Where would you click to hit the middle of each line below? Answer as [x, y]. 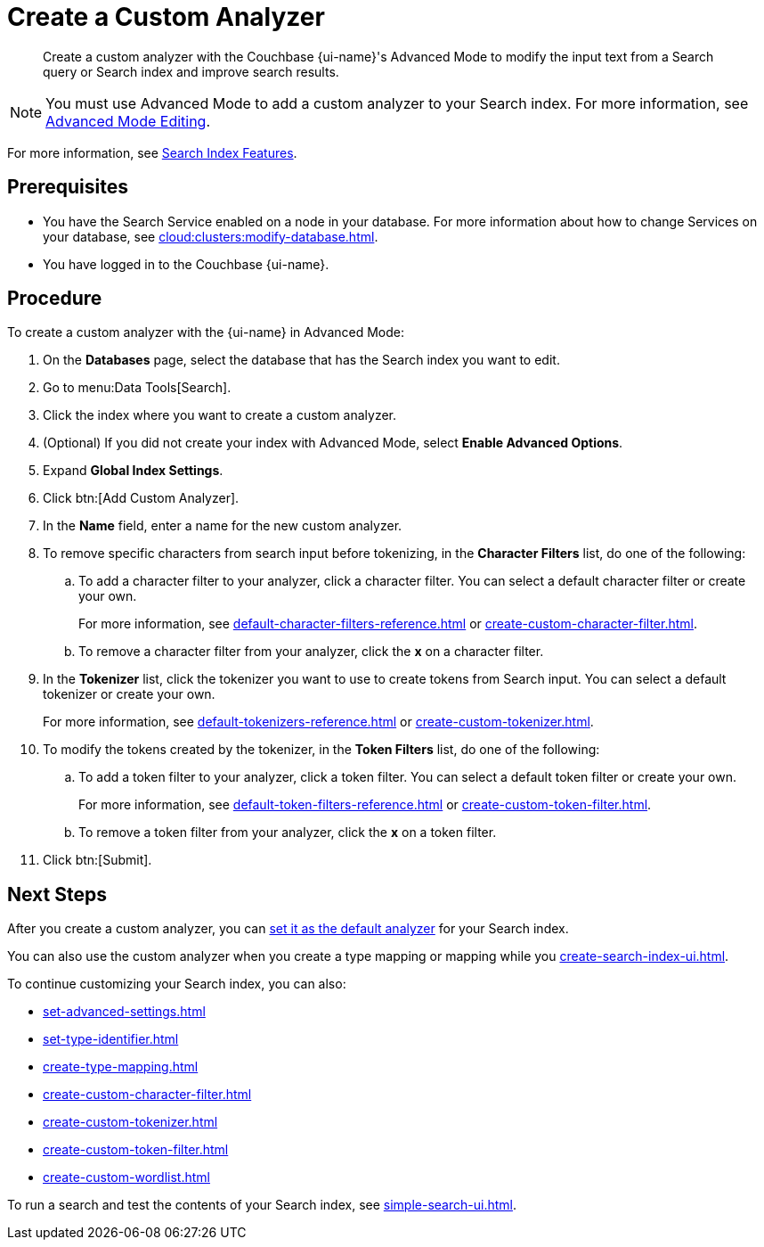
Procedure [55, 299]
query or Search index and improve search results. [191, 71]
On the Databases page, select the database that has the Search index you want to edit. [301, 360]
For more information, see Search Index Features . [152, 152]
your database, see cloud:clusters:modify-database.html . [211, 236]
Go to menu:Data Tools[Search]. [137, 388]
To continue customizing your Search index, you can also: [177, 984]
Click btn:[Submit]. [98, 860]
